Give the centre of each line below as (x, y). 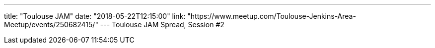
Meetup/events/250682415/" (51, 24)
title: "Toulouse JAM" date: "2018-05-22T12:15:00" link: (95, 16)
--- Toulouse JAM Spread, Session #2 (162, 24)
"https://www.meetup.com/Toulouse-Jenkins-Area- (272, 16)
